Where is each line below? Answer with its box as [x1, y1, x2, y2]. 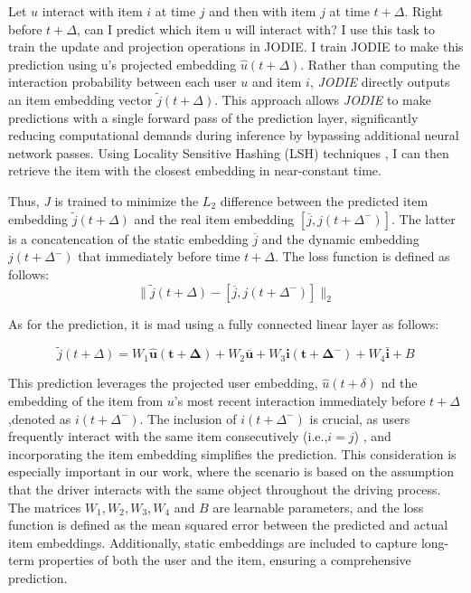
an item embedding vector [8, 89, 153, 108]
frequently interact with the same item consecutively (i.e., [8, 427, 328, 446]
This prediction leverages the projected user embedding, [8, 373, 318, 392]
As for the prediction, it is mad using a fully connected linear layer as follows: [8, 314, 439, 333]
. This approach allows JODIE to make [214, 89, 431, 108]
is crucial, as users [309, 409, 410, 428]
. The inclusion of [139, 409, 237, 428]
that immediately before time [78, 247, 240, 266]
